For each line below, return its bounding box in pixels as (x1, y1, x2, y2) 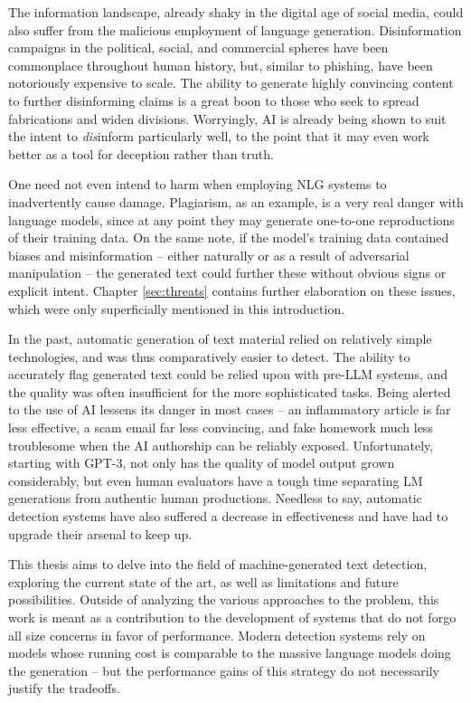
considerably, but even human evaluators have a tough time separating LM (8, 470, 423, 489)
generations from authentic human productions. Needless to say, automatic (8, 489, 422, 508)
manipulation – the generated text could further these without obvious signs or (8, 263, 447, 282)
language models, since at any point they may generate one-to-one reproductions (8, 210, 455, 229)
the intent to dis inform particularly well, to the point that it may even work (8, 127, 429, 146)
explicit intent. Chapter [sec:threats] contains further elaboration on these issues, (8, 280, 456, 299)
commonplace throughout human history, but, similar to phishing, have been (8, 55, 433, 74)
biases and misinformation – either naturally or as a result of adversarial (8, 245, 410, 264)
